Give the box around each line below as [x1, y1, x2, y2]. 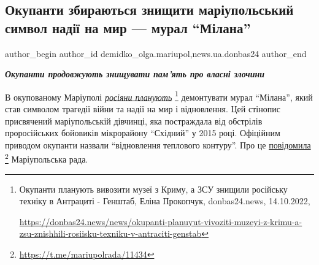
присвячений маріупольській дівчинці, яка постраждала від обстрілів [5, 114, 263, 127]
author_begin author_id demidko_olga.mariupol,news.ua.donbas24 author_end [5, 47, 307, 60]
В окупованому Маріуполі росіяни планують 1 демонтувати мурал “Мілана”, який [5, 88, 313, 103]
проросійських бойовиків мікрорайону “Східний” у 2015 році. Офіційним [5, 126, 280, 139]
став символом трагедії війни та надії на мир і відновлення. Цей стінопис [5, 102, 280, 115]
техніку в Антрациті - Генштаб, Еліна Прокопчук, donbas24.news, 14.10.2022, [19, 194, 310, 207]
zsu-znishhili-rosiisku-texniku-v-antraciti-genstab [19, 227, 202, 240]
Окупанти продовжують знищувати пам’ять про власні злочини [5, 67, 265, 80]
